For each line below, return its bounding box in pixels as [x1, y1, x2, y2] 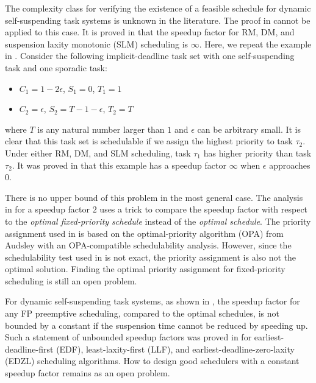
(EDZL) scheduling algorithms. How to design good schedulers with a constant [5, 354, 300, 367]
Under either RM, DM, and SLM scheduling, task [5, 146, 191, 159]
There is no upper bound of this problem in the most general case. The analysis [5, 191, 303, 203]
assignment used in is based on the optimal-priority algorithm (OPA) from [5, 227, 284, 239]
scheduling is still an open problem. [5, 274, 137, 287]
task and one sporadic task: [5, 61, 107, 74]
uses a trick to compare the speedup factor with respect [99, 203, 308, 216]
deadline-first [5, 342, 54, 355]
